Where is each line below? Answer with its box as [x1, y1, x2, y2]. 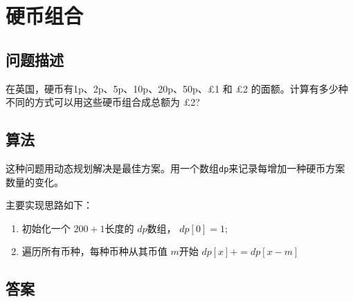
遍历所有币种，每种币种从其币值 [21, 244, 168, 258]
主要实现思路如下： [6, 198, 93, 212]
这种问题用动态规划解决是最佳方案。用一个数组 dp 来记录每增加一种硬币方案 [6, 160, 345, 175]
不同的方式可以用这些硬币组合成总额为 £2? [6, 95, 200, 109]
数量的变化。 [6, 174, 64, 189]
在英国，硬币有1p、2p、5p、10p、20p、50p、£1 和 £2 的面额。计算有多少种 [6, 81, 348, 95]
